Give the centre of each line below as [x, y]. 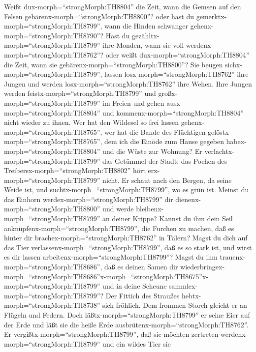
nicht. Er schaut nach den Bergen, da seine [167, 180]
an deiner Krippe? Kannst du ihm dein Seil [168, 219]
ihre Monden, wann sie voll [143, 45]
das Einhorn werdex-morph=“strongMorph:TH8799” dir [89, 199]
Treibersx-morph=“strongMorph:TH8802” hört [75, 170]
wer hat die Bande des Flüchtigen [155, 132]
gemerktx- [211, 16]
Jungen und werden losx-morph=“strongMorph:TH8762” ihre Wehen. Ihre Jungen [128, 83]
